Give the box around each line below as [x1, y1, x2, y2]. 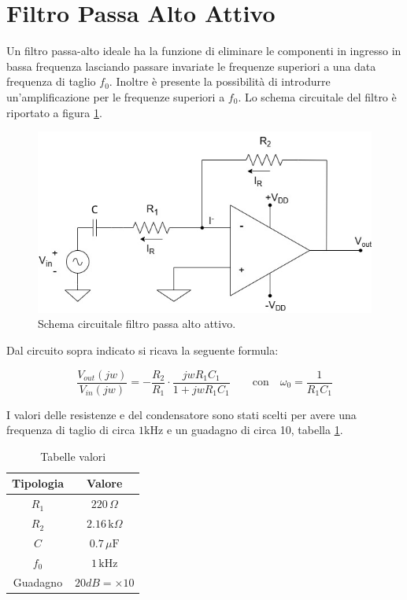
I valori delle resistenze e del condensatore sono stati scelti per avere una [6, 406, 357, 422]
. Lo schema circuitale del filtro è [238, 88, 397, 105]
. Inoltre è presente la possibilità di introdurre [109, 73, 331, 90]
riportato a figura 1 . [6, 104, 102, 120]
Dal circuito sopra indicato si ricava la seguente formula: [6, 341, 279, 358]
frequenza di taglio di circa [6, 421, 135, 438]
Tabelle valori [40, 447, 106, 464]
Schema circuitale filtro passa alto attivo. [38, 315, 236, 332]
